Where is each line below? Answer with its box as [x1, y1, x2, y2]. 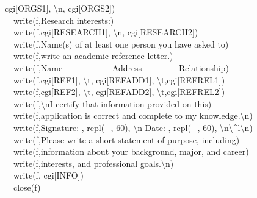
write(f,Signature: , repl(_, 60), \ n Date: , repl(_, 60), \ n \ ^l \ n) [13, 121, 253, 133]
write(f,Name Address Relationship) [13, 61, 229, 74]
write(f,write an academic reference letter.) [13, 49, 173, 62]
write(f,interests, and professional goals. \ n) [13, 157, 174, 169]
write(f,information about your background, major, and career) [13, 145, 249, 158]
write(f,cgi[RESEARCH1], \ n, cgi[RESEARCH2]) [13, 26, 198, 38]
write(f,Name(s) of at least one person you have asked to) [13, 37, 229, 50]
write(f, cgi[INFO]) [13, 169, 84, 182]
